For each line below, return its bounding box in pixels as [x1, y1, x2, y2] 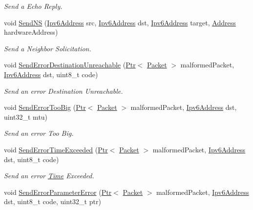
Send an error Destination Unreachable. [4, 85, 123, 96]
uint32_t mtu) [4, 111, 48, 122]
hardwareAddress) [4, 27, 58, 37]
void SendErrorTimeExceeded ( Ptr [4, 144, 108, 154]
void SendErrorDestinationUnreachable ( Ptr [4, 60, 136, 70]
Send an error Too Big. [4, 128, 74, 138]
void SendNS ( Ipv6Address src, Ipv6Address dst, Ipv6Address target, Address [4, 17, 236, 27]
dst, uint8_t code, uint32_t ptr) [4, 196, 101, 207]
